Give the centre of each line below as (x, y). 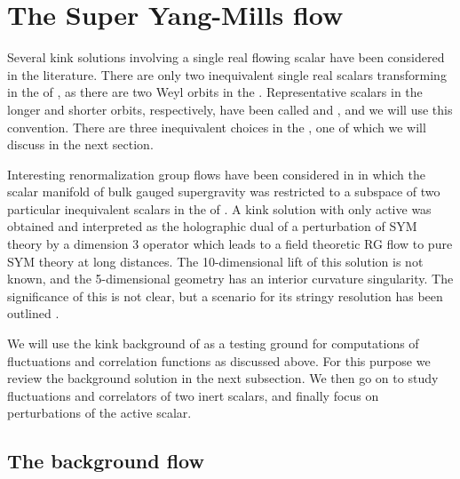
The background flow (106, 461)
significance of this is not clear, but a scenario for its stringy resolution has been (225, 295)
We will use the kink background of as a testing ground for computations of (213, 343)
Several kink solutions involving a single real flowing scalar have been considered (226, 57)
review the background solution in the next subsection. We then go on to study (223, 378)
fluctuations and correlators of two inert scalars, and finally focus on (193, 395)
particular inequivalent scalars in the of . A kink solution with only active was (219, 208)
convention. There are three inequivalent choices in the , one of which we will (217, 127)
